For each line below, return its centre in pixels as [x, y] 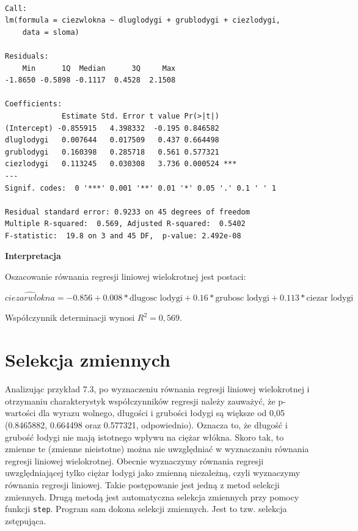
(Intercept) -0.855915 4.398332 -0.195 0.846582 [112, 128]
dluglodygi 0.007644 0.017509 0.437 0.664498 [112, 140]
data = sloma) [51, 32]
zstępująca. [26, 520]
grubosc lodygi [242, 298]
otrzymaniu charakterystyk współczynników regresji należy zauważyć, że [140, 401]
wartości [20, 413]
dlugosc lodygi [156, 298]
